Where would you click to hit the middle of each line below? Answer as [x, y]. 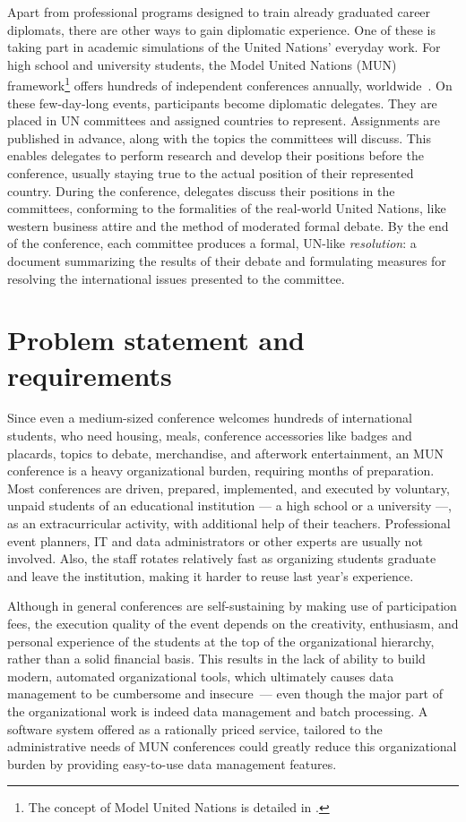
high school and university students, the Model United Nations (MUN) [202, 64]
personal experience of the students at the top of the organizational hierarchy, [221, 641]
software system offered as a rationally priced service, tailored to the [195, 728]
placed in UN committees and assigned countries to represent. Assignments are [224, 120]
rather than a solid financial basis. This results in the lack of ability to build [216, 659]
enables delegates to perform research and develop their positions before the [216, 155]
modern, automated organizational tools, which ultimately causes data [201, 676]
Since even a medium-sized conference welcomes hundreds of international [210, 418]
